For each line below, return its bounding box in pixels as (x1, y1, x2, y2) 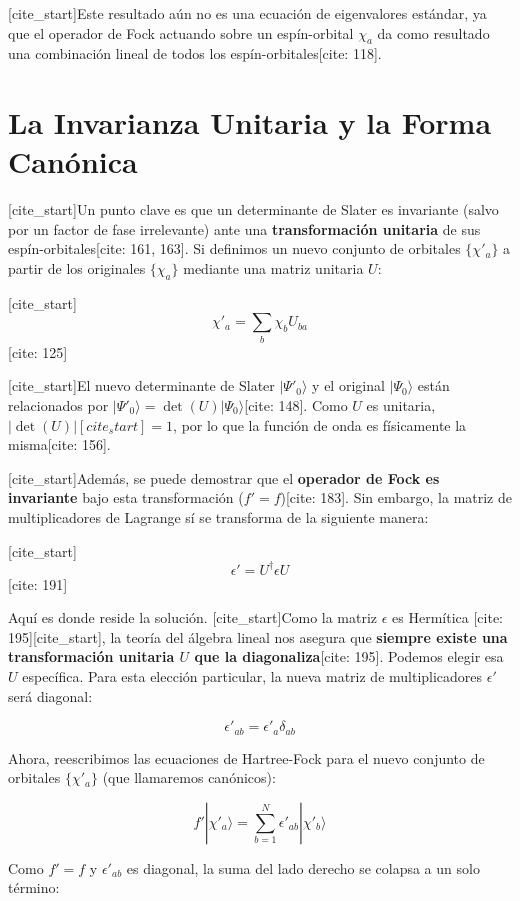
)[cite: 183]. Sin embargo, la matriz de (280, 487, 512, 508)
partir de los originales (8, 258, 146, 279)
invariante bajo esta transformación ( (8, 487, 244, 508)
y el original (312, 375, 385, 396)
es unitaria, (366, 394, 436, 415)
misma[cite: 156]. (8, 434, 111, 455)
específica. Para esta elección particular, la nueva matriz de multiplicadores (22, 666, 483, 687)
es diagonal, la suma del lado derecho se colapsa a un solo (126, 857, 480, 878)
